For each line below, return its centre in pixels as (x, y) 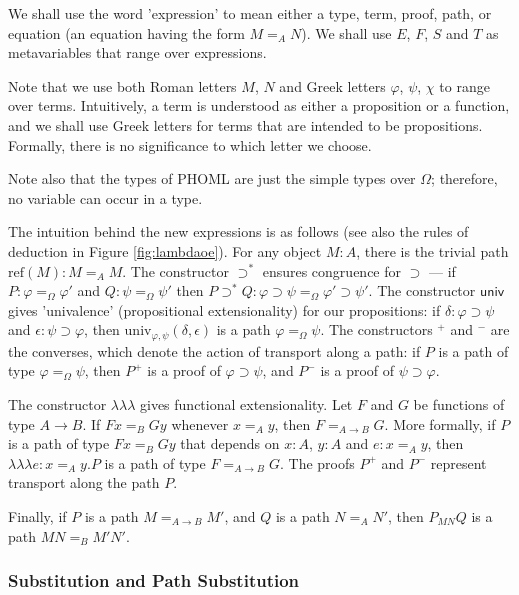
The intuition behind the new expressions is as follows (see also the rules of (238, 231)
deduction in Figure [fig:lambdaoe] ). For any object (165, 250)
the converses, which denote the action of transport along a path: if (214, 350)
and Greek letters (332, 85)
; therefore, (464, 178)
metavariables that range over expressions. (137, 52)
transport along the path (84, 482)
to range (464, 85)
